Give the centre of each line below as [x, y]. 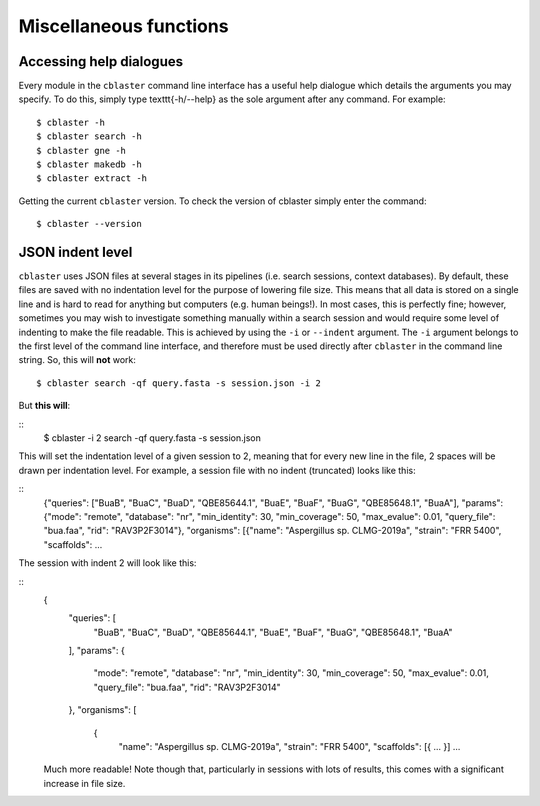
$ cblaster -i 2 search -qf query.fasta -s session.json [152, 438]
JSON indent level [75, 252]
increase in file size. [84, 783]
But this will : [44, 406]
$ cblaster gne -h [81, 150]
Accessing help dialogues [101, 61]
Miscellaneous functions [123, 26]
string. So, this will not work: [77, 360]
